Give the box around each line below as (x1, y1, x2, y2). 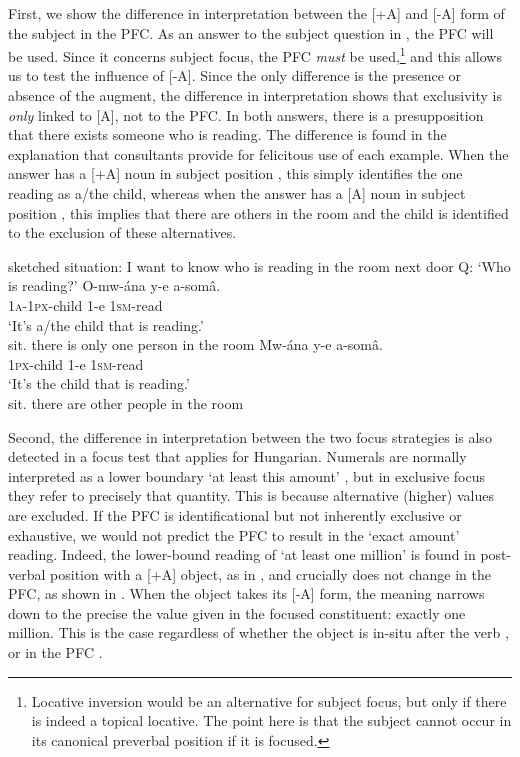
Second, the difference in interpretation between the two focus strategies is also (8, 426, 492, 447)
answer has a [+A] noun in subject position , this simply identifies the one (8, 163, 463, 184)
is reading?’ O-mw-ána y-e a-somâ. (8, 275, 221, 296)
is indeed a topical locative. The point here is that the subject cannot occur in (31, 710, 512, 731)
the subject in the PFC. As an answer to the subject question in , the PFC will (8, 22, 494, 43)
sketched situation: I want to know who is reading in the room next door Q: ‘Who (8, 255, 511, 276)
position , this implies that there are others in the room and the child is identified (8, 202, 509, 223)
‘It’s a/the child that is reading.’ (8, 314, 204, 335)
